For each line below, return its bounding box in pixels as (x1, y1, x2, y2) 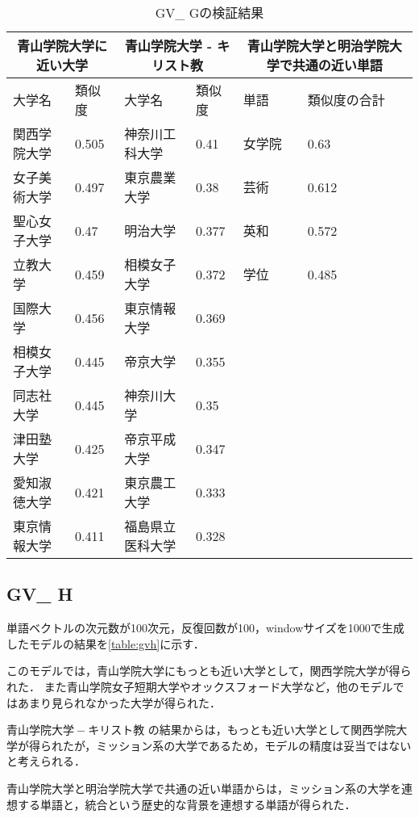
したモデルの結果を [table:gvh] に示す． (6, 635, 205, 652)
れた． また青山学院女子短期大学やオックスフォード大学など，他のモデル (6, 677, 393, 694)
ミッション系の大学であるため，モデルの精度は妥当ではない (96, 736, 412, 753)
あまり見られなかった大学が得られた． (17, 694, 221, 711)
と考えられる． (6, 753, 85, 770)
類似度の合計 (307, 90, 385, 109)
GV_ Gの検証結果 (155, 3, 264, 22)
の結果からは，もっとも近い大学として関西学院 (147, 721, 396, 738)
